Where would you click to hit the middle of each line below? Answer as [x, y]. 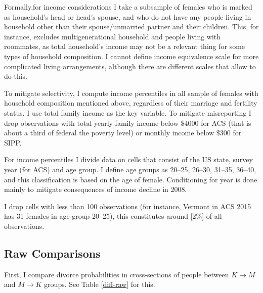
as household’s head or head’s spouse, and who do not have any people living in [128, 16]
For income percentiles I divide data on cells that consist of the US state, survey [128, 159]
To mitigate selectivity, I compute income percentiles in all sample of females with [131, 93]
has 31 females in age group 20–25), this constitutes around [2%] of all [113, 216]
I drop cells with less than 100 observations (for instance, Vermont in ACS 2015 [128, 206]
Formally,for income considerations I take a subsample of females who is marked [128, 7]
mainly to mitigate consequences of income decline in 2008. [96, 189]
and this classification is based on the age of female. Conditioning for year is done [131, 179]
